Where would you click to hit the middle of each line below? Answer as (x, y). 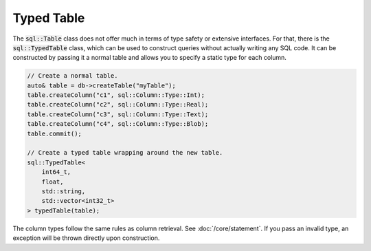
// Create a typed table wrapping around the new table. (125, 153)
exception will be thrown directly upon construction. (86, 238)
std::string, (64, 192)
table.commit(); (55, 133)
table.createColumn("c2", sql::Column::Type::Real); (118, 105)
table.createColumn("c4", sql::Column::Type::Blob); (118, 124)
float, (53, 182)
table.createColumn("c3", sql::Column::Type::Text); (118, 114)
